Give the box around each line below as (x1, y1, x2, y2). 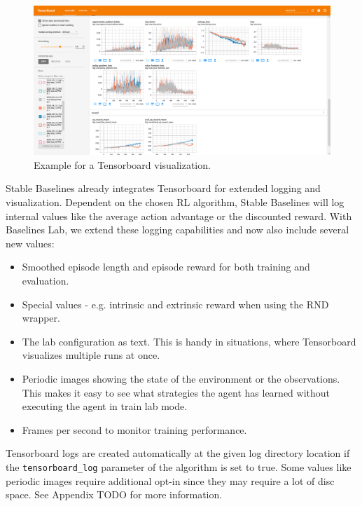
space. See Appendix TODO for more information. (6, 487, 223, 502)
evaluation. (22, 273, 69, 287)
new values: (6, 235, 55, 250)
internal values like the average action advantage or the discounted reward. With (6, 208, 352, 223)
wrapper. (22, 310, 60, 325)
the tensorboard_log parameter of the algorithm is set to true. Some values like (6, 459, 351, 474)
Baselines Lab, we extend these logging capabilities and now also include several (6, 222, 349, 237)
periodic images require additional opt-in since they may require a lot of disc (6, 473, 335, 488)
